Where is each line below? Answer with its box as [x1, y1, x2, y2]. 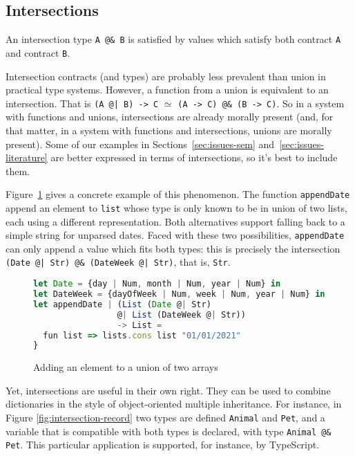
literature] [6, 150, 48, 165]
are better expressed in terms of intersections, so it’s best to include [50, 150, 338, 165]
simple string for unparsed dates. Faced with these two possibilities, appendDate [6, 228, 345, 242]
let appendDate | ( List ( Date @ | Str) [33, 299, 211, 309]
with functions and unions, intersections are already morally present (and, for [6, 109, 334, 124]
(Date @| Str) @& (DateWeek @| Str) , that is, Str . [6, 255, 231, 269]
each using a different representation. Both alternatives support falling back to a [6, 214, 345, 228]
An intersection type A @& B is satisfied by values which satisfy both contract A [6, 32, 341, 46]
